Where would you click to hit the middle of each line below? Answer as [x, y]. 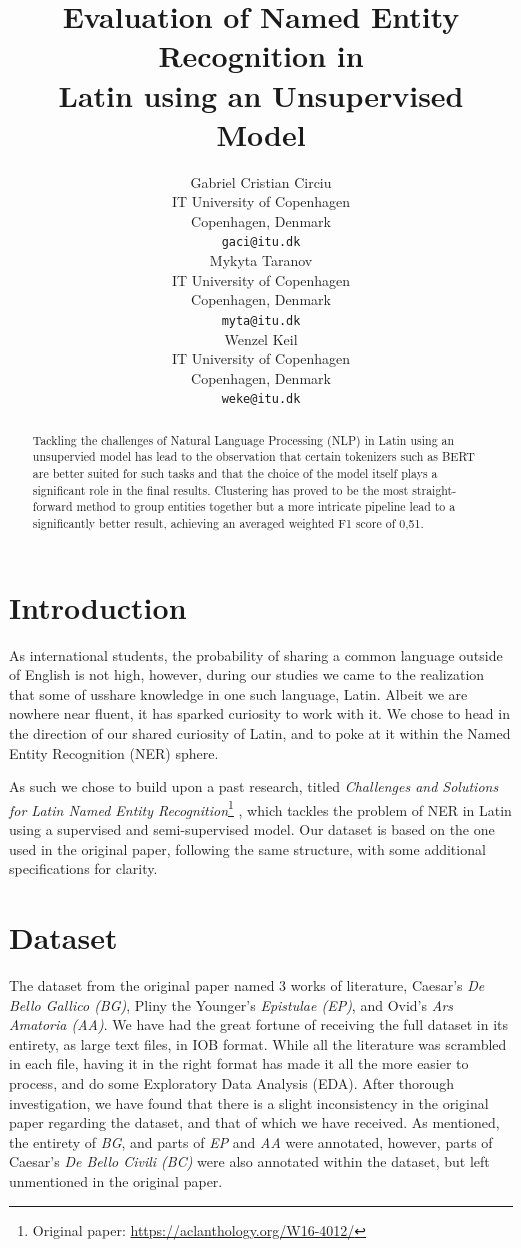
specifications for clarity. [83, 868]
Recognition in [261, 55]
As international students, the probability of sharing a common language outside [256, 654]
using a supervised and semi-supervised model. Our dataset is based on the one [252, 829]
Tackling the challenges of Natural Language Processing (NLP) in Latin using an [243, 439]
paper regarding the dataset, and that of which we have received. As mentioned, [254, 1122]
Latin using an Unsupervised [261, 94]
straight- [434, 489]
